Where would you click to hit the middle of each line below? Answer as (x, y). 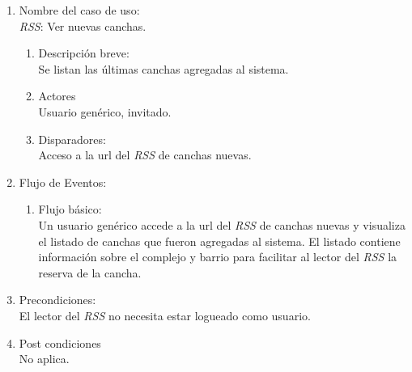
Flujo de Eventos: (63, 182)
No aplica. (44, 359)
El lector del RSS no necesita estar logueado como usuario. (165, 315)
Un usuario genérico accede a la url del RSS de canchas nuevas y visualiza (222, 224)
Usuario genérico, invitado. (105, 111)
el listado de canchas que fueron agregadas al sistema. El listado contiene (219, 241)
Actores (57, 96)
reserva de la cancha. (90, 272)
